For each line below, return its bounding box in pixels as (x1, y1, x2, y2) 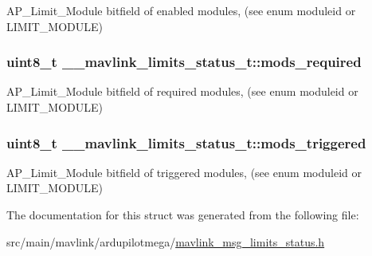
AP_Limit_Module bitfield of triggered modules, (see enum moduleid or (6, 163, 362, 180)
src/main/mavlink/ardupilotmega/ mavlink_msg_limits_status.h (6, 233, 325, 250)
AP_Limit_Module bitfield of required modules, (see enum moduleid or (6, 83, 358, 100)
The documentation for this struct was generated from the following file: (6, 207, 359, 223)
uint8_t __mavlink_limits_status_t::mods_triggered (6, 132, 366, 152)
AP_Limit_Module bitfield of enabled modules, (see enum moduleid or (6, 2, 356, 18)
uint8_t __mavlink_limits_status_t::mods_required (6, 52, 362, 72)
